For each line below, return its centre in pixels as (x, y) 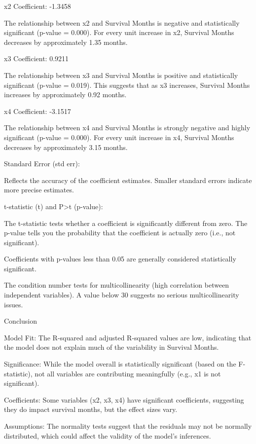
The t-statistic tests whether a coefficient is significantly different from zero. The (126, 223)
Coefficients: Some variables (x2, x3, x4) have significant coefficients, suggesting (124, 399)
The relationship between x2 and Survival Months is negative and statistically (122, 22)
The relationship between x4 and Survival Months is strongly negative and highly (127, 128)
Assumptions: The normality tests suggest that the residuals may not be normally (128, 426)
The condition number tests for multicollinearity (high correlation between (117, 285)
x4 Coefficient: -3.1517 (37, 111)
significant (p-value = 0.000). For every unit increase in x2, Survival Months (119, 32)
